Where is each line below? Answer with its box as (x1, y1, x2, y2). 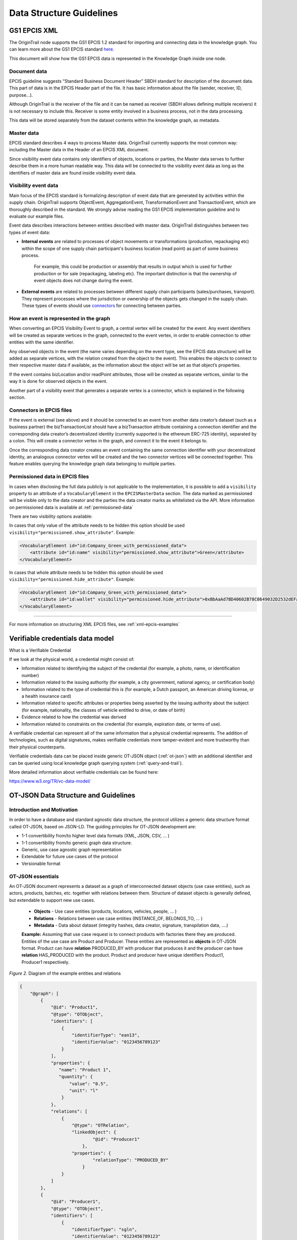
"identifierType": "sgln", (72, 1227, 137, 1232)
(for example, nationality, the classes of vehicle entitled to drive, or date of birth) (21, 707, 186, 713)
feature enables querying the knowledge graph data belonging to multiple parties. (9, 461, 176, 467)
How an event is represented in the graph (9, 315, 110, 322)
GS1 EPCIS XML (9, 26, 58, 35)
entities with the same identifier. (9, 339, 74, 345)
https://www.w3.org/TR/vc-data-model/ (9, 778, 91, 784)
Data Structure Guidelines (9, 7, 118, 18)
